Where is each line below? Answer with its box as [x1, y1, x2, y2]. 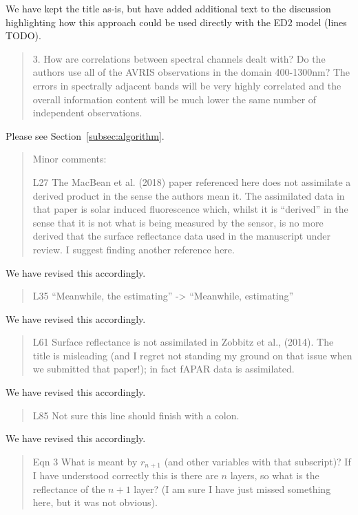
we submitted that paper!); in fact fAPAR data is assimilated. [32, 361, 295, 376]
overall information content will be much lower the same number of [32, 92, 317, 106]
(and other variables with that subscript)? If [164, 454, 351, 468]
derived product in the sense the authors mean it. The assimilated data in [32, 188, 345, 202]
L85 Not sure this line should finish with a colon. [32, 408, 240, 422]
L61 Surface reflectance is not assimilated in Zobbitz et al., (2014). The [32, 335, 334, 349]
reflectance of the [32, 481, 105, 496]
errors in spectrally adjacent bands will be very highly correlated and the [32, 78, 341, 92]
